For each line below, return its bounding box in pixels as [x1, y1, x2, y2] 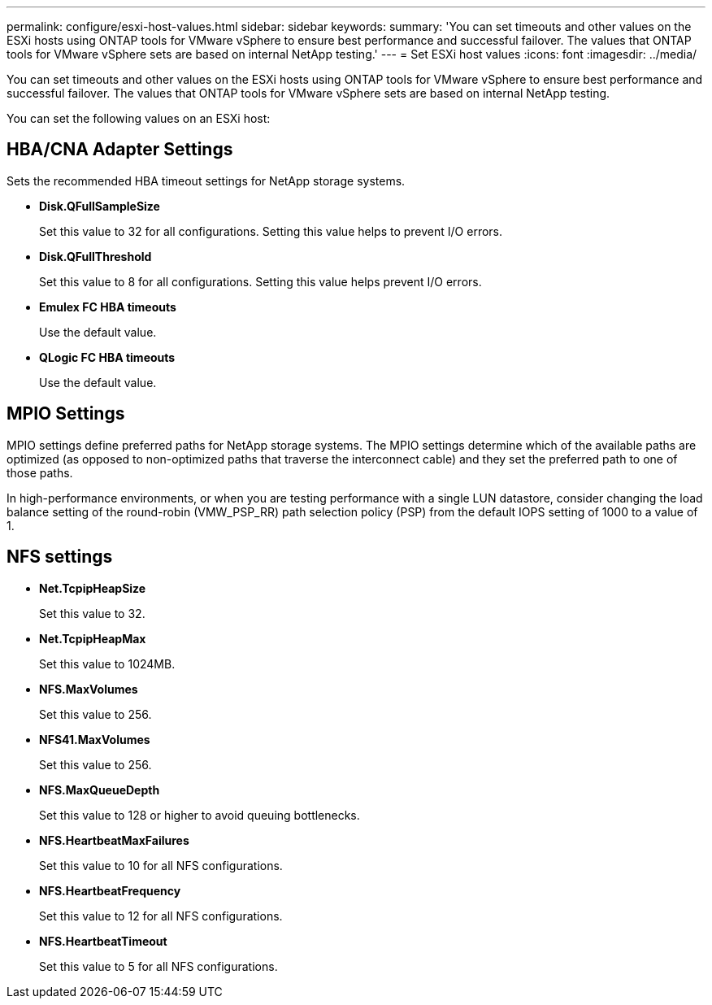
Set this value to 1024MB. [39, 656, 176, 671]
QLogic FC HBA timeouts [39, 350, 176, 364]
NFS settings [7, 546, 113, 568]
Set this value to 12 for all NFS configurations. [39, 908, 283, 923]
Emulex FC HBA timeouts [39, 299, 176, 314]
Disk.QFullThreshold [39, 249, 152, 263]
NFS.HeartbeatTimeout [39, 933, 167, 948]
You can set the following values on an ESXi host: [7, 111, 271, 125]
